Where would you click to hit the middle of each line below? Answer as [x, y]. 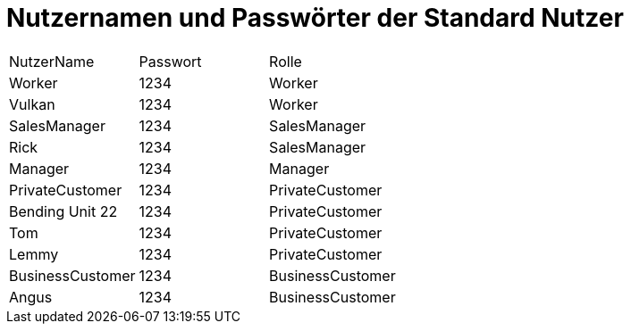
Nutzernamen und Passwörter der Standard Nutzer [315, 18]
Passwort [170, 61]
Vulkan [32, 104]
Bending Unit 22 [63, 211]
